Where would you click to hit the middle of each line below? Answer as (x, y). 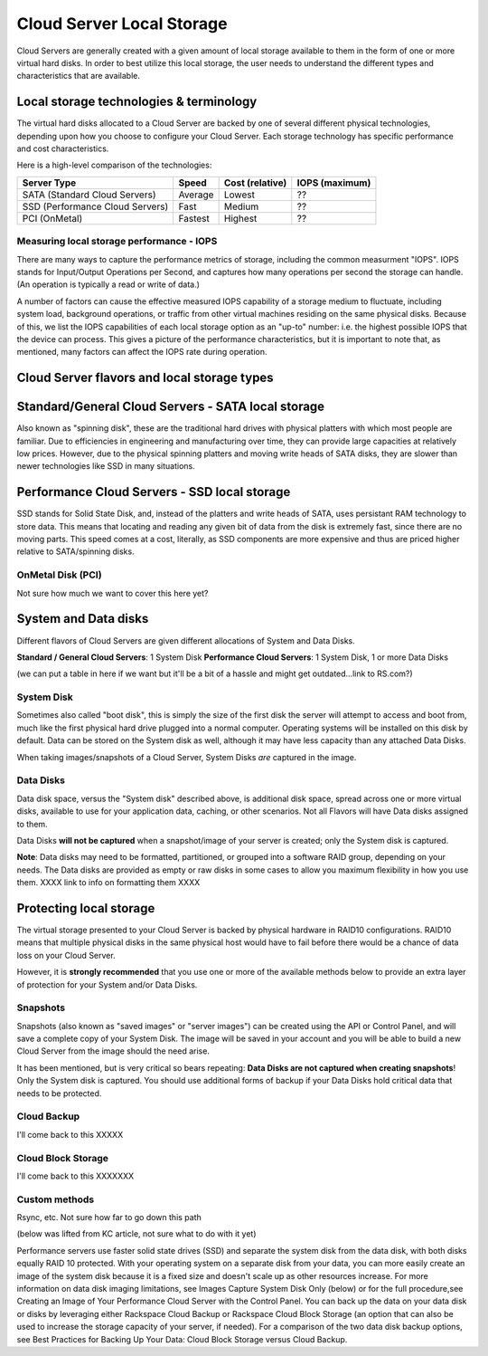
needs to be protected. (59, 1093)
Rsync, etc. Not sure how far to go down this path (109, 1218)
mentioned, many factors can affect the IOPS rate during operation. (142, 352)
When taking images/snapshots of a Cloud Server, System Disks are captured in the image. (187, 757)
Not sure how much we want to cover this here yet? (113, 593)
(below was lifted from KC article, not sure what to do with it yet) (136, 1234)
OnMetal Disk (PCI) (60, 575)
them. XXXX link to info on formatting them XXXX (108, 883)
